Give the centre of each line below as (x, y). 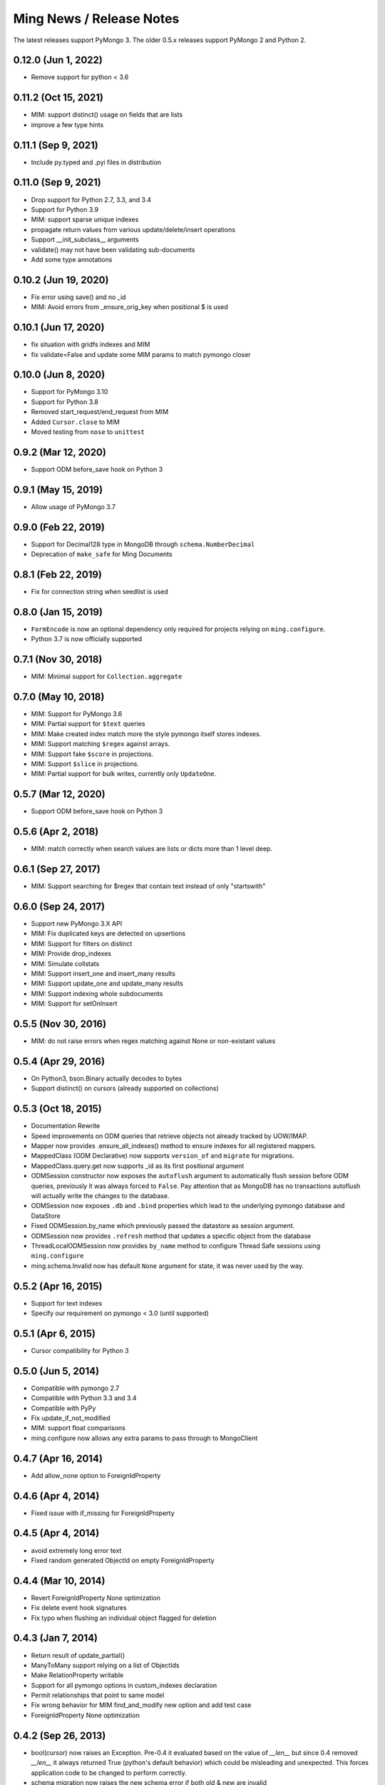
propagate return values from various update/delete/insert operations (133, 229)
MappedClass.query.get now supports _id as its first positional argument (138, 1166)
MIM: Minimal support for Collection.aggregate (107, 677)
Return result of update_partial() (78, 1655)
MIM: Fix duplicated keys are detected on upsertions (108, 934)
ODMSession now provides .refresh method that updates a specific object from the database (171, 1236)
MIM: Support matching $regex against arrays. (101, 744)
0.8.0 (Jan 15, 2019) (58, 612)
